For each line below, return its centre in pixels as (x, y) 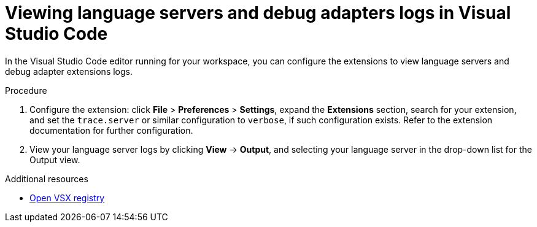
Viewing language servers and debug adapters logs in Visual (258, 13)
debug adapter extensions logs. (69, 71)
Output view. (55, 160)
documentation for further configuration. (111, 130)
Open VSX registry (67, 198)
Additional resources (47, 179)
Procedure (26, 90)
